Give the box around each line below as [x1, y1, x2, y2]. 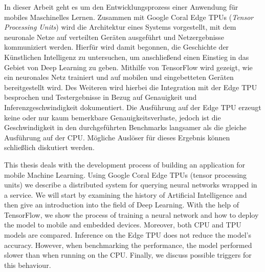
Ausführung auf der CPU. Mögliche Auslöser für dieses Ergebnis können [4, 132, 230, 142]
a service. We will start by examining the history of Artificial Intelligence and [4, 189, 247, 200]
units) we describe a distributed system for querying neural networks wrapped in [4, 179, 257, 190]
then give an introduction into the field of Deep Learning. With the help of [4, 199, 239, 210]
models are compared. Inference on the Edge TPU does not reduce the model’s [4, 229, 251, 240]
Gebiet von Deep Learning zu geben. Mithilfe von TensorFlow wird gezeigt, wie [4, 61, 253, 72]
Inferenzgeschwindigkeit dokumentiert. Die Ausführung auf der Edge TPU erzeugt [4, 101, 261, 112]
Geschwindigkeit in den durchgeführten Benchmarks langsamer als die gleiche [4, 122, 247, 133]
